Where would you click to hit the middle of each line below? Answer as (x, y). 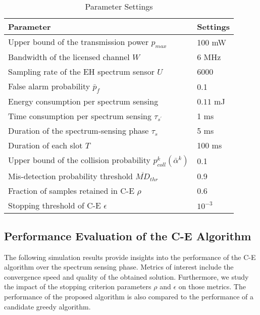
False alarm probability (49, 86)
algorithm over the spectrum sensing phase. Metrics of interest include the (119, 267)
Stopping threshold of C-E (55, 205)
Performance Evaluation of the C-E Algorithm (128, 235)
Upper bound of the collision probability (80, 160)
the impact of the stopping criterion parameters (78, 286)
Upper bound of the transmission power (79, 42)
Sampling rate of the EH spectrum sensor (81, 72)
